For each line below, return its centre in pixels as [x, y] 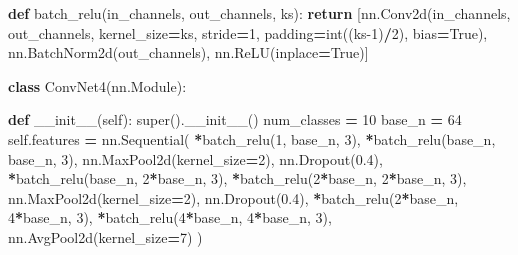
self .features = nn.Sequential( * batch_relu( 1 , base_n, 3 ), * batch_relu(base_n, [252, 138]
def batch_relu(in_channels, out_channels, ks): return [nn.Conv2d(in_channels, [259, 13]
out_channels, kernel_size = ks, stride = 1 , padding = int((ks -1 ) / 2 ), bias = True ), [248, 32]
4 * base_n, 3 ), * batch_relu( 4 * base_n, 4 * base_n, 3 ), [170, 217]
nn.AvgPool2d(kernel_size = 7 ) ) [105, 236]
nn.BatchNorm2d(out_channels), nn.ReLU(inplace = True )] [188, 52]
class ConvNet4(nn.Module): [97, 85]
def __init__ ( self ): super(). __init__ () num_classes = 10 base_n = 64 [235, 119]
